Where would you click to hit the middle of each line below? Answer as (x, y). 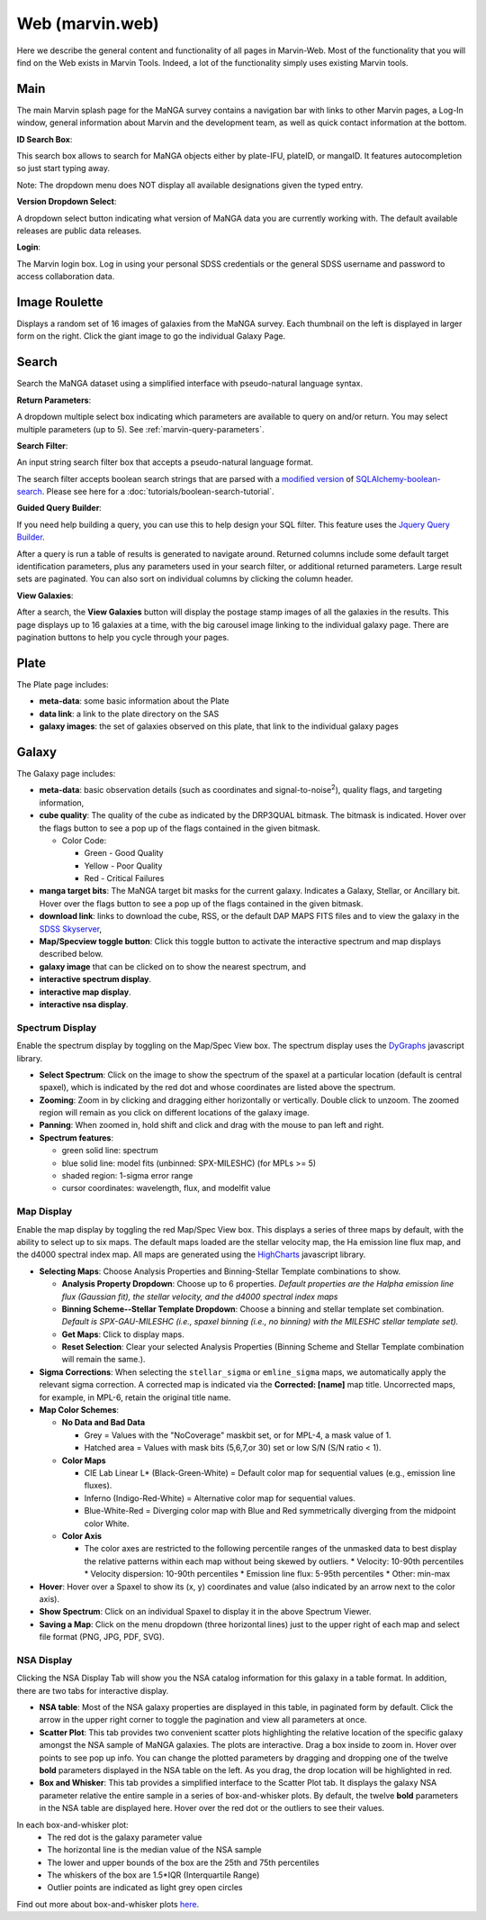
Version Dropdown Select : (67, 202)
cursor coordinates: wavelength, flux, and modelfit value (166, 1188)
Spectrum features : (76, 1137)
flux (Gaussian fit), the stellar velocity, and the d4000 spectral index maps (200, 1297)
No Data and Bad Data (103, 1423)
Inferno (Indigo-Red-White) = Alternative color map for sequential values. (220, 1498)
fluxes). (98, 1486)
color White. (107, 1524)
